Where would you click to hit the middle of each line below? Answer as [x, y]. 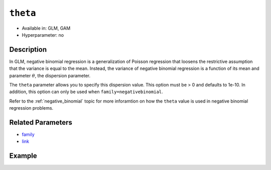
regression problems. [31, 108]
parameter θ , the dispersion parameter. [50, 75]
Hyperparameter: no [43, 35]
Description [28, 50]
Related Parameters [41, 122]
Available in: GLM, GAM [46, 28]
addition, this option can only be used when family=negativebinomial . [86, 92]
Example [23, 156]
